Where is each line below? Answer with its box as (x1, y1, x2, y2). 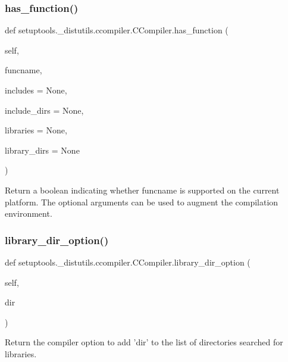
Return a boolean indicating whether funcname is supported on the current (5, 183, 280, 196)
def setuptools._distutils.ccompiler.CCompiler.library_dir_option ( (5, 255, 251, 268)
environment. (5, 207, 52, 220)
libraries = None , (5, 124, 67, 136)
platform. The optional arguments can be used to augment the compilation (5, 195, 278, 208)
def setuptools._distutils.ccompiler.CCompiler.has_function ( (5, 24, 228, 36)
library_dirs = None (5, 143, 80, 156)
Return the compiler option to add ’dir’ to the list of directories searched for (5, 336, 283, 348)
